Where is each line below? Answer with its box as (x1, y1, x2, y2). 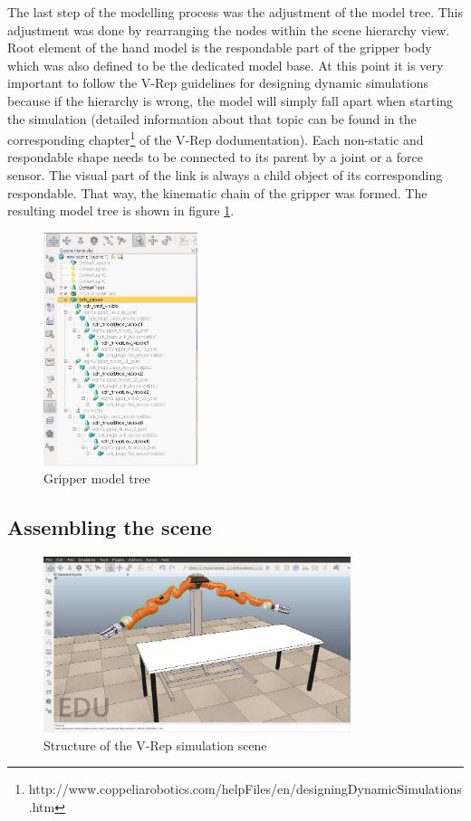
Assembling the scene (7, 513, 212, 541)
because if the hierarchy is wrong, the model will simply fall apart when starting (7, 91, 454, 110)
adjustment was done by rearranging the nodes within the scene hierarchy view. (7, 20, 450, 39)
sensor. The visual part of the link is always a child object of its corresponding (7, 166, 443, 184)
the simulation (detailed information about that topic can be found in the (7, 109, 417, 128)
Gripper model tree (43, 469, 150, 488)
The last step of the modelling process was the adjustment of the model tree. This (7, 3, 464, 21)
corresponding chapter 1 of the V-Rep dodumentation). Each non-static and (7, 128, 424, 148)
